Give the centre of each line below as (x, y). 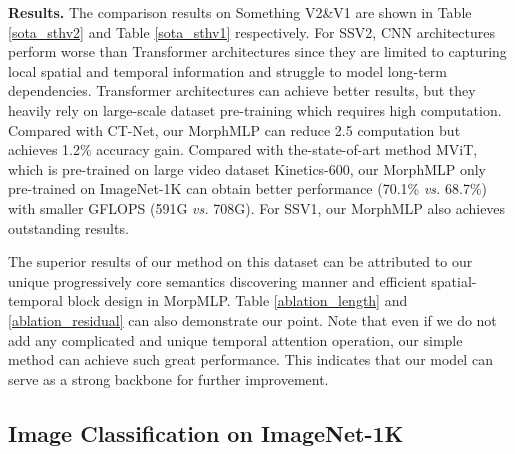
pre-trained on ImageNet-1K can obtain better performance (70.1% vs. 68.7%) (248, 188)
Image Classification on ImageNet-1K (206, 432)
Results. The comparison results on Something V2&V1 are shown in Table (240, 12)
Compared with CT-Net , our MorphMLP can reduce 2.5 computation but (234, 129)
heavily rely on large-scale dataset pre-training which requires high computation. (255, 109)
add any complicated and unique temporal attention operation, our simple (235, 339)
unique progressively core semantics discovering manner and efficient (217, 280)
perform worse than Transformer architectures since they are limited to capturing (257, 51)
